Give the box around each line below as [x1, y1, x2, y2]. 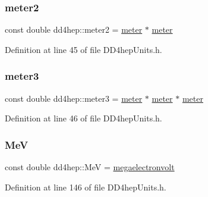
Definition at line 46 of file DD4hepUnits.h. [5, 112, 162, 124]
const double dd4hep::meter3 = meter [5, 92, 143, 104]
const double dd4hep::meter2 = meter [5, 23, 143, 36]
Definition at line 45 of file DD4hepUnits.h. [5, 43, 162, 55]
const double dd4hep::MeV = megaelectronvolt [5, 161, 175, 173]
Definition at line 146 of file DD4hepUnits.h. [5, 180, 166, 193]
